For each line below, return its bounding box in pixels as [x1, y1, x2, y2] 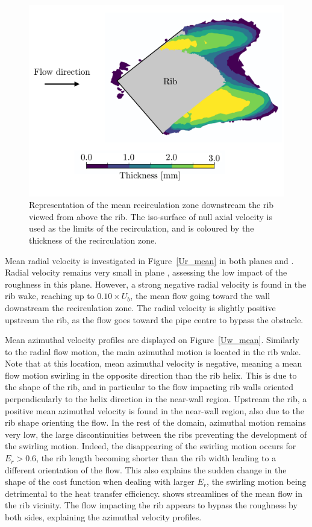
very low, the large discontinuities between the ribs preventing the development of [5, 428, 307, 440]
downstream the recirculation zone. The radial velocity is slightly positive [5, 301, 276, 314]
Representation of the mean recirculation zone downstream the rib [29, 198, 274, 211]
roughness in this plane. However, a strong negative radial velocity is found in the [5, 277, 307, 290]
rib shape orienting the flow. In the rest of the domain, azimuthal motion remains [5, 416, 306, 429]
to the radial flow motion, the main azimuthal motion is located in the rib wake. [5, 345, 301, 358]
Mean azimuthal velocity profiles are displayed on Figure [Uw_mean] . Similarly [5, 333, 299, 346]
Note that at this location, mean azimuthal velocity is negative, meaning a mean [5, 357, 302, 370]
